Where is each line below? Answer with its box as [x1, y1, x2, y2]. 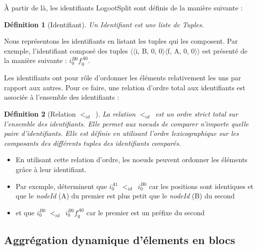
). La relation [95, 108, 136, 119]
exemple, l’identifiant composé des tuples [4, 45, 128, 56]
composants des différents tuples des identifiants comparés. [4, 137, 181, 148]
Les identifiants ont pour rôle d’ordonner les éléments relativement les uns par [4, 72, 241, 83]
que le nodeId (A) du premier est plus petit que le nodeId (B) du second [15, 190, 235, 201]
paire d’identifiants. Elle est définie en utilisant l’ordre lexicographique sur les [4, 128, 239, 138]
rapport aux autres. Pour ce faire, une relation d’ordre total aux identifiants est [4, 82, 246, 92]
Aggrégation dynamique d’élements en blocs [4, 232, 235, 247]
